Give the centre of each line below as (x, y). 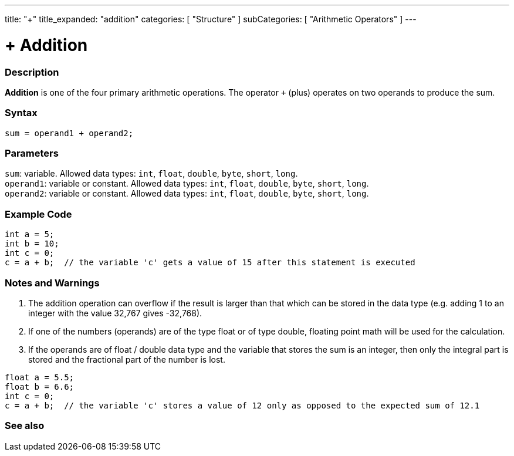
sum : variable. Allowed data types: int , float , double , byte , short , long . (151, 174)
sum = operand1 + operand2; (69, 133)
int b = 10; (32, 244)
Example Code (38, 214)
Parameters (32, 153)
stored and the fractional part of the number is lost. (127, 359)
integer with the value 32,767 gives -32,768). (115, 313)
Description (32, 72)
